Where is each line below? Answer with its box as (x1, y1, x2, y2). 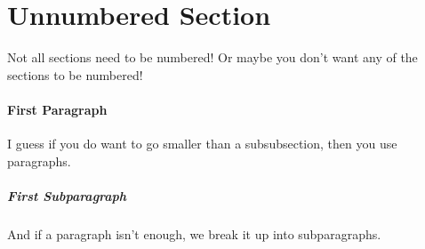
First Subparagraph (7, 186, 127, 205)
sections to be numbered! (7, 65, 143, 84)
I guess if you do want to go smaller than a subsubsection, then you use (7, 134, 397, 153)
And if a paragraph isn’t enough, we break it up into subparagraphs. (7, 224, 381, 243)
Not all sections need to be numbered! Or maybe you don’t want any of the (7, 48, 418, 67)
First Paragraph (7, 100, 108, 118)
